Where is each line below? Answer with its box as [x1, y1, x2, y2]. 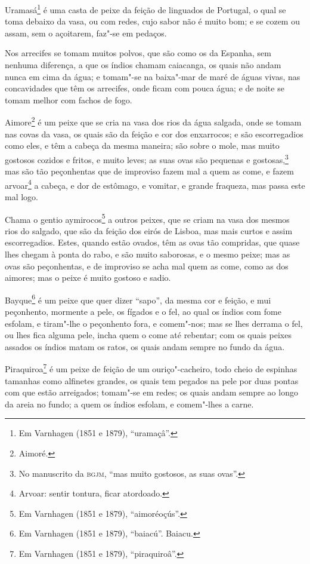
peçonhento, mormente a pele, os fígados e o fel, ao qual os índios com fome [5, 305, 281, 317]
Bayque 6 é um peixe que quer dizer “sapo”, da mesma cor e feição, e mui [5, 292, 271, 306]
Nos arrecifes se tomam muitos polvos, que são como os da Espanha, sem [5, 47, 271, 59]
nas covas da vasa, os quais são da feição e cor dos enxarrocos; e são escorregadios [5, 127, 303, 140]
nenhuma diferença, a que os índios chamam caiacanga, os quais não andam [5, 59, 281, 71]
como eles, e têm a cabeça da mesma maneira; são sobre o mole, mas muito [5, 139, 280, 152]
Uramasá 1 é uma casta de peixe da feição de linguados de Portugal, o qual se [5, 2, 286, 16]
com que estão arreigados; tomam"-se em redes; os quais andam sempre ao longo [5, 386, 298, 399]
